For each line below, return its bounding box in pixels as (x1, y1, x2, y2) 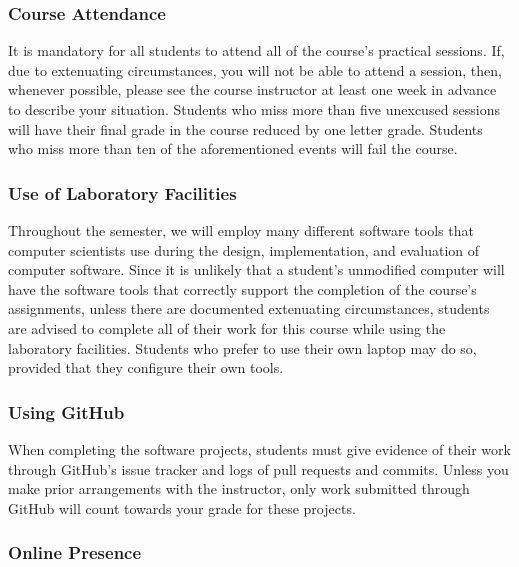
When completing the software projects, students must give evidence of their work (8, 438, 511, 459)
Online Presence (8, 540, 142, 565)
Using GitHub (8, 399, 125, 424)
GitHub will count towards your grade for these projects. (8, 497, 356, 518)
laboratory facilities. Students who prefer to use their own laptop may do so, (8, 337, 477, 358)
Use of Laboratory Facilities (8, 180, 237, 205)
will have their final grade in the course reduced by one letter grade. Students (8, 118, 483, 139)
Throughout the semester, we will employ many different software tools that (8, 220, 474, 240)
